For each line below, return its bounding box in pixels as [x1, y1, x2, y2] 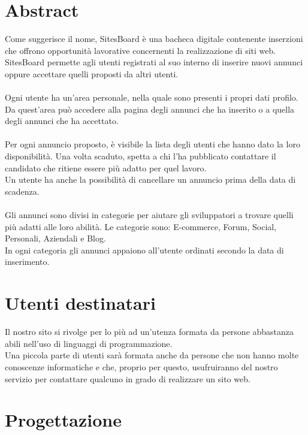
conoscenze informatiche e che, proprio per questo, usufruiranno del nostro [5, 360, 278, 373]
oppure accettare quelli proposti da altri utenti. [5, 67, 179, 80]
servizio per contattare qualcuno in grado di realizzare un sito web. [5, 372, 250, 385]
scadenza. [5, 185, 40, 197]
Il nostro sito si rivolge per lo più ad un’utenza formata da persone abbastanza [5, 325, 294, 338]
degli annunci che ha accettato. [5, 114, 119, 127]
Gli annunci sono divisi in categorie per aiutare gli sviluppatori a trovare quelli [5, 209, 294, 221]
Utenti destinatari [5, 291, 156, 315]
